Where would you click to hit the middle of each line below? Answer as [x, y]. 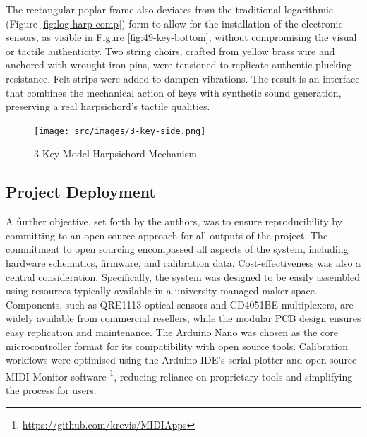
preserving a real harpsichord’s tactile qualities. [108, 106]
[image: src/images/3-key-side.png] [120, 131]
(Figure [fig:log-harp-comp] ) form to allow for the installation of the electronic [174, 23]
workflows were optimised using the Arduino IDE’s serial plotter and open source [181, 360]
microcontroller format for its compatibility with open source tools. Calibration [177, 346]
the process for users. [51, 389]
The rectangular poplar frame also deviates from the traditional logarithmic [170, 9]
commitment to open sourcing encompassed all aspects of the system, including [177, 249]
